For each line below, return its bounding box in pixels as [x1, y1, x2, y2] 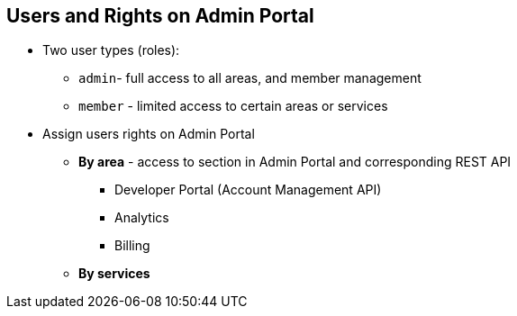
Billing [114, 238, 150, 254]
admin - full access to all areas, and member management [78, 70, 422, 86]
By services [78, 266, 150, 282]
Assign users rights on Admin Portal [42, 126, 255, 142]
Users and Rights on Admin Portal [6, 5, 314, 27]
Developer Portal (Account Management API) [114, 182, 382, 198]
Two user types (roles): [42, 42, 180, 59]
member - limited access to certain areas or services [78, 98, 388, 114]
